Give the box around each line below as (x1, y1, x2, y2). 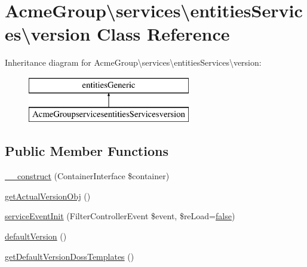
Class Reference (97, 22, 230, 46)
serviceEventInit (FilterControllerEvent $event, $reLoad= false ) (5, 210, 235, 222)
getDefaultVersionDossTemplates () (5, 250, 134, 262)
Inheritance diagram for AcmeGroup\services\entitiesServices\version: (5, 56, 262, 69)
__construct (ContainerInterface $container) (5, 170, 170, 182)
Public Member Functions (5, 142, 168, 160)
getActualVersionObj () (5, 189, 91, 202)
